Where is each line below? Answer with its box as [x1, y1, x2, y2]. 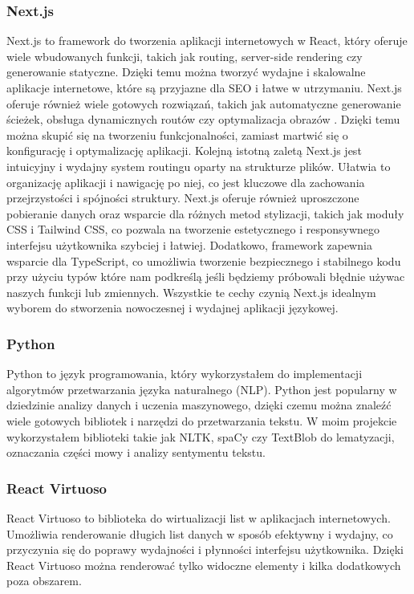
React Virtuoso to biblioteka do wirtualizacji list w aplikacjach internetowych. [6, 509, 391, 526]
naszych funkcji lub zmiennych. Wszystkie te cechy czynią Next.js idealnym [6, 283, 376, 300]
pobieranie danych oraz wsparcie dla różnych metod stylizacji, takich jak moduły [6, 205, 404, 222]
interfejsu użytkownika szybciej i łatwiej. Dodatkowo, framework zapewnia [6, 236, 372, 253]
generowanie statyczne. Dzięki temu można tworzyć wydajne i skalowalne [6, 63, 366, 80]
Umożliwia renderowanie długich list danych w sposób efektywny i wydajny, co [6, 525, 393, 542]
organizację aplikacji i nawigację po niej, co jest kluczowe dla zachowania [6, 173, 365, 190]
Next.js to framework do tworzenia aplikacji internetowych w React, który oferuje [6, 32, 408, 49]
